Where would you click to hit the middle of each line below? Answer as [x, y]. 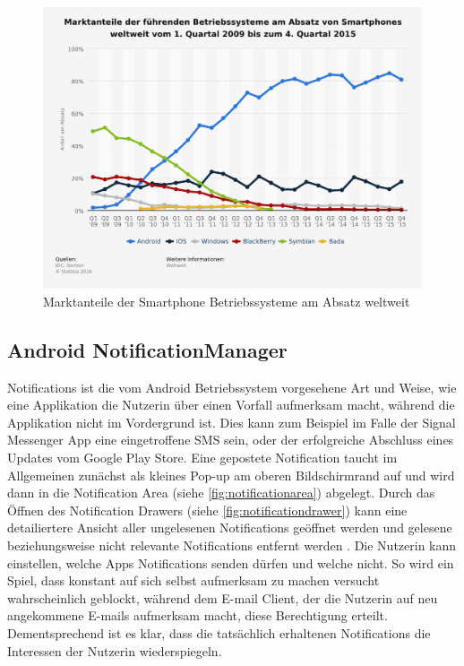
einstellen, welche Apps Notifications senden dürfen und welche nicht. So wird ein [231, 562]
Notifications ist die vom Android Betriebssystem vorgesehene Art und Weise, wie [232, 387]
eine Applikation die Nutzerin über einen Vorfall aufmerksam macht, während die [231, 405]
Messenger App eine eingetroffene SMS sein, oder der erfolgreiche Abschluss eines [231, 440]
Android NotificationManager [147, 349]
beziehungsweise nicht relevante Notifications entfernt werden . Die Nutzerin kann [232, 545]
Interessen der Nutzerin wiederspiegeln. [115, 650]
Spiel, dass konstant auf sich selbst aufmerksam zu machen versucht [193, 580]
